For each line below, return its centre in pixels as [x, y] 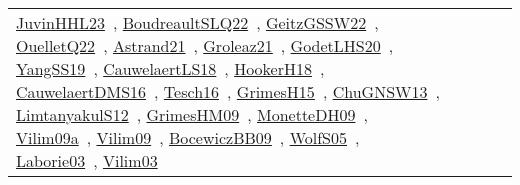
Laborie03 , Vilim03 [87, 160]
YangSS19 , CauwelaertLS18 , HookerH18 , [170, 68]
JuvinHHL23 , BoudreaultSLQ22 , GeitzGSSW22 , [197, 22]
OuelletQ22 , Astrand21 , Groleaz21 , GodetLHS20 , [205, 45]
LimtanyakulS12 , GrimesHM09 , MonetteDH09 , [192, 114]
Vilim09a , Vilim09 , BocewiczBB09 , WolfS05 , [188, 137]
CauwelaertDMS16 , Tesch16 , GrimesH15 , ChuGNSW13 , [228, 91]
